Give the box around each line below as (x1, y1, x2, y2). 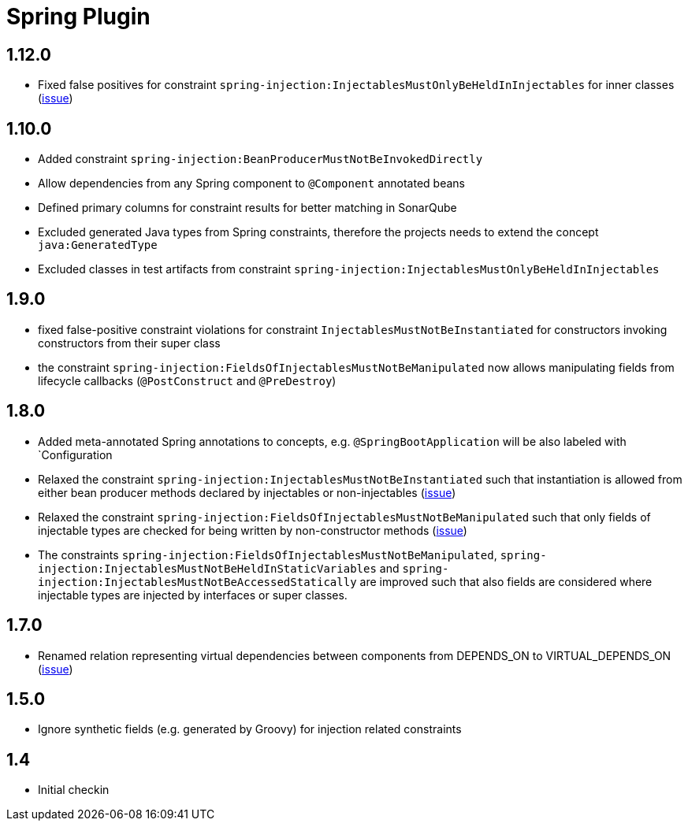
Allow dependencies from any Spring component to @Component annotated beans (38, 176, 465, 191)
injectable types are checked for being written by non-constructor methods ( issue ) (38, 523, 467, 537)
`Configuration (38, 447, 113, 462)
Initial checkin (38, 783, 110, 797)
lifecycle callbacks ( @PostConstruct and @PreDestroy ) (38, 373, 337, 388)
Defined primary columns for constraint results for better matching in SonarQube (38, 201, 457, 215)
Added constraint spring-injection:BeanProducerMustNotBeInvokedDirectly (38, 152, 483, 166)
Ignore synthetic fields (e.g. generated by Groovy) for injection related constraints (38, 722, 462, 736)
